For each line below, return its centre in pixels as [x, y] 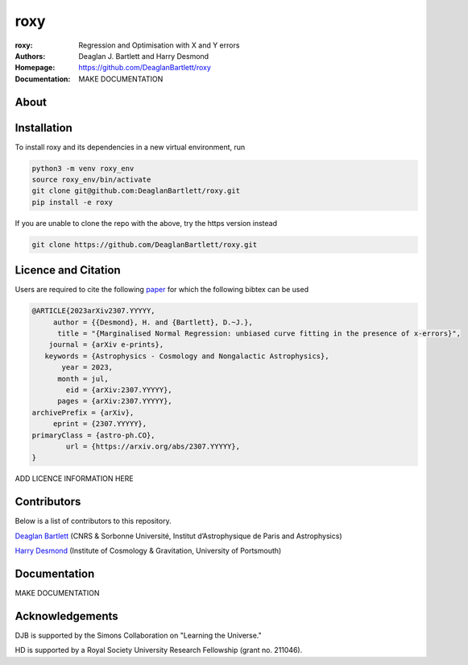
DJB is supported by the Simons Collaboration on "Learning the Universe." [138, 635]
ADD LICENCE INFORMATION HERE [74, 479]
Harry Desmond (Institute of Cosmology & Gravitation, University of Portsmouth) [148, 550]
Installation [43, 128]
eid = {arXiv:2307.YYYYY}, [119, 390]
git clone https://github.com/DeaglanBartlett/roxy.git [145, 245]
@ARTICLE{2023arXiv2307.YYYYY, [94, 311]
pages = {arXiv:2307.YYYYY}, [115, 401]
